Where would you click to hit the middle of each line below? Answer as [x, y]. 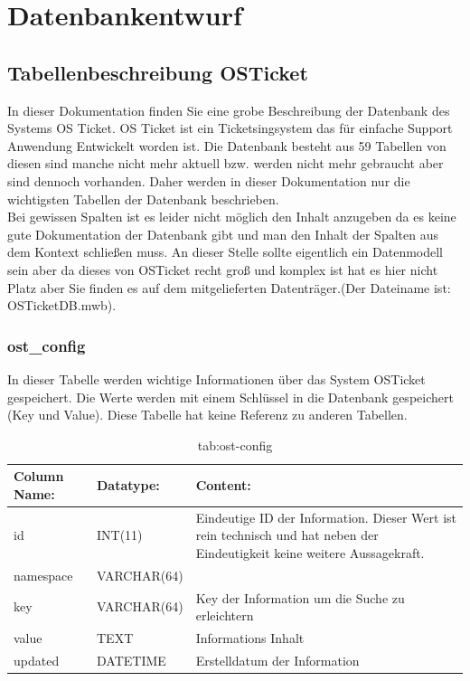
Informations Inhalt [250, 638]
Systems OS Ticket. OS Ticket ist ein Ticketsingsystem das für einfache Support [230, 128]
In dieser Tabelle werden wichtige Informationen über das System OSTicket [216, 378]
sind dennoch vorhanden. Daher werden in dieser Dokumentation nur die [209, 180]
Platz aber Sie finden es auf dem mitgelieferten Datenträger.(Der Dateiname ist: [229, 287]
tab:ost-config [235, 445]
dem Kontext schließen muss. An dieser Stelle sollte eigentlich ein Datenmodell [226, 252]
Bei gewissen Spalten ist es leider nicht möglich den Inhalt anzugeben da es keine [232, 217]
